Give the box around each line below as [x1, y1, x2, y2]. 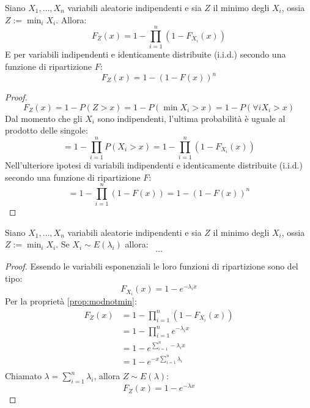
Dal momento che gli [5, 111, 83, 124]
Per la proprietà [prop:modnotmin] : [5, 295, 137, 308]
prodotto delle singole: [5, 124, 88, 137]
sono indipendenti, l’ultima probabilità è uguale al [97, 111, 286, 124]
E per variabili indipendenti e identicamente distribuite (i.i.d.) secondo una [5, 48, 286, 61]
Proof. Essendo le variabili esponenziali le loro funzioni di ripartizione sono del [5, 260, 298, 272]
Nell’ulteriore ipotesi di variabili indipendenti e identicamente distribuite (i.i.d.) [5, 158, 303, 171]
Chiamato [5, 369, 42, 382]
